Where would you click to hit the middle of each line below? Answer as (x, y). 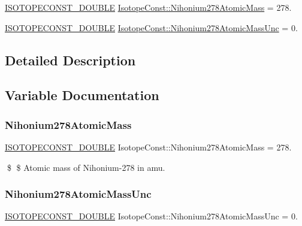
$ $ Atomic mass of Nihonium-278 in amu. (86, 167)
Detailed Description (70, 60)
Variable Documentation (82, 95)
